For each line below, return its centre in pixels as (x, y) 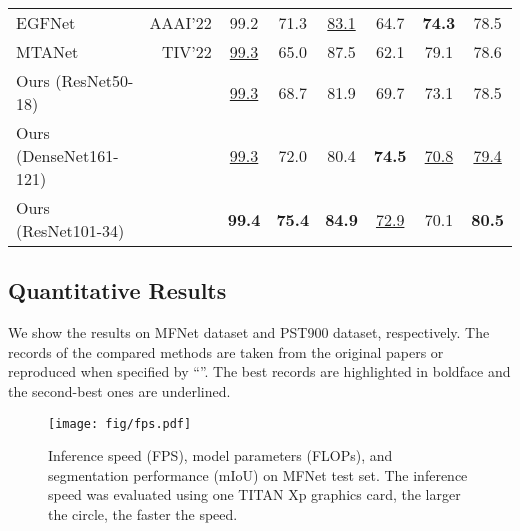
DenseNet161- (70, 155)
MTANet (47, 51)
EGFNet (46, 22)
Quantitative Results (117, 290)
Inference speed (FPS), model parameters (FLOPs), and (220, 455)
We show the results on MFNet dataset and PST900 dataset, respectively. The (249, 332)
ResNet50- (97, 80)
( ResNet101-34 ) (70, 230)
